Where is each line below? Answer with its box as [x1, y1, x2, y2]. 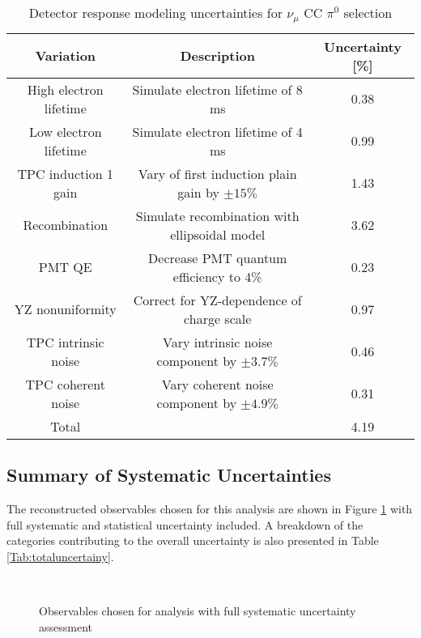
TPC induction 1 [17, 164, 113, 183]
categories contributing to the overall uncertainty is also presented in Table [6, 532, 379, 549]
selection [343, 3, 393, 22]
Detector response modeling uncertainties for [28, 3, 283, 22]
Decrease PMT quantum [148, 248, 287, 267]
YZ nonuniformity [14, 300, 117, 319]
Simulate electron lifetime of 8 [132, 79, 303, 99]
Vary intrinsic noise [163, 332, 273, 351]
